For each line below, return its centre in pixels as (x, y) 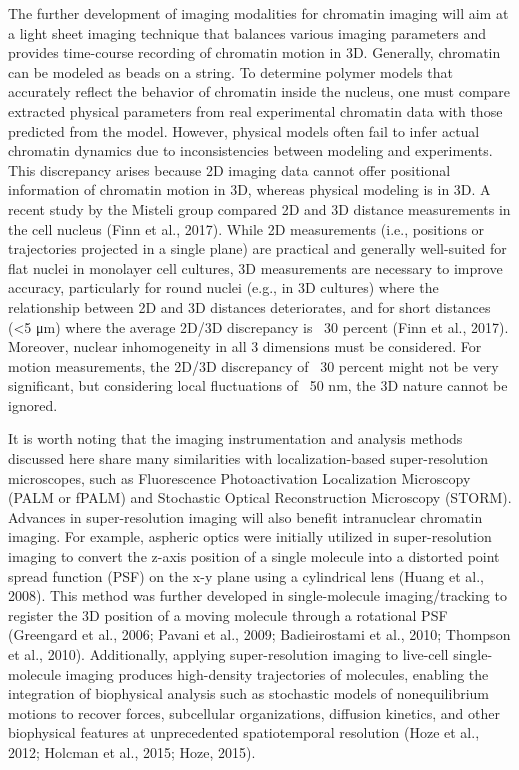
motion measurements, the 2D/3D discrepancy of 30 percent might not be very (253, 365)
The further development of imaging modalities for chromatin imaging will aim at (258, 13)
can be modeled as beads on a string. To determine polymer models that (230, 71)
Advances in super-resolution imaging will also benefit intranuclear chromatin (245, 516)
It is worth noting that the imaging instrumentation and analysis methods (235, 438)
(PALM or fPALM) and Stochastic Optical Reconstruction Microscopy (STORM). (260, 497)
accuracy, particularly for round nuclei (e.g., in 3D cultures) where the (223, 287)
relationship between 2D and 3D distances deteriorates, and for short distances (249, 306)
